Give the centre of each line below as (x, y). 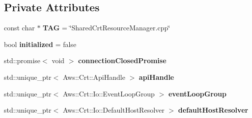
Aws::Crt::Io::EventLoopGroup (109, 93)
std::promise (22, 60)
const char (19, 28)
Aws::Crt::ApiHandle (94, 77)
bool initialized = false (40, 44)
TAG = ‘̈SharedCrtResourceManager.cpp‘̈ (107, 28)
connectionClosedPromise (122, 60)
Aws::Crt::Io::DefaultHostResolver (113, 110)
